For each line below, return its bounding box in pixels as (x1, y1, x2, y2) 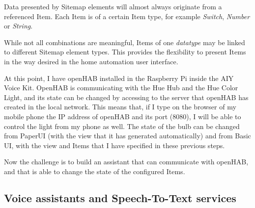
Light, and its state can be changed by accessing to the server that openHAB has (4, 92, 249, 102)
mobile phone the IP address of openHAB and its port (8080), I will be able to (4, 111, 241, 121)
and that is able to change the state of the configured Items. (4, 166, 185, 176)
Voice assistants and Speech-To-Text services (4, 190, 236, 205)
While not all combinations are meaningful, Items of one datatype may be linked (4, 37, 245, 47)
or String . (4, 21, 33, 31)
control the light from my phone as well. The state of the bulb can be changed (4, 121, 240, 131)
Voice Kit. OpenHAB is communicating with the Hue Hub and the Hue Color (4, 82, 238, 93)
